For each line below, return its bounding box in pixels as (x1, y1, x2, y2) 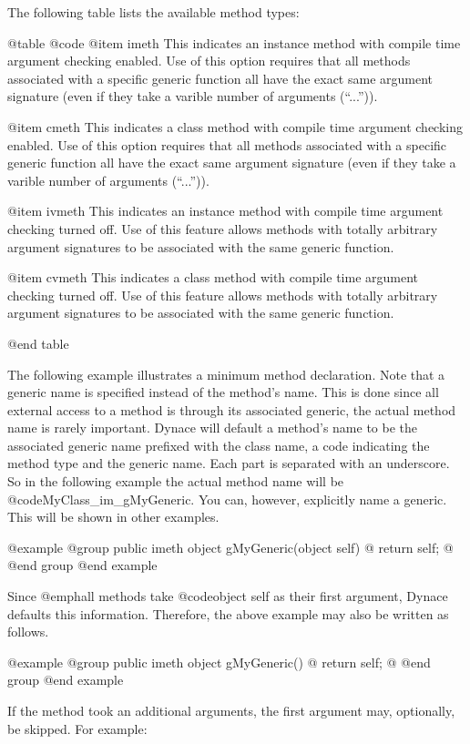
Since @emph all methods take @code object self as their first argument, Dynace (7, 586, 448, 606)
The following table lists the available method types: (7, 3, 300, 21)
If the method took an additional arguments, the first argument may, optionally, (7, 701, 455, 719)
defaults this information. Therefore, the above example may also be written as (7, 604, 449, 623)
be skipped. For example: (7, 719, 148, 738)
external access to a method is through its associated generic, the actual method (7, 400, 456, 419)
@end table (7, 333, 69, 352)
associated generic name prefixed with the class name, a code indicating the (7, 435, 430, 454)
